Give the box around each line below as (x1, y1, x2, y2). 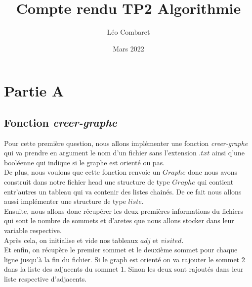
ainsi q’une (212, 147, 245, 158)
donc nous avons (187, 167, 238, 177)
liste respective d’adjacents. (4, 274, 87, 284)
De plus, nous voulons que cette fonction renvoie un (4, 167, 161, 177)
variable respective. (4, 225, 62, 236)
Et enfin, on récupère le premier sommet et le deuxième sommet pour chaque (4, 244, 238, 255)
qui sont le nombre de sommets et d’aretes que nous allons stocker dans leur (4, 215, 234, 226)
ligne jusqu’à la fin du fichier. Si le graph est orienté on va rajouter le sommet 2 (4, 254, 245, 264)
